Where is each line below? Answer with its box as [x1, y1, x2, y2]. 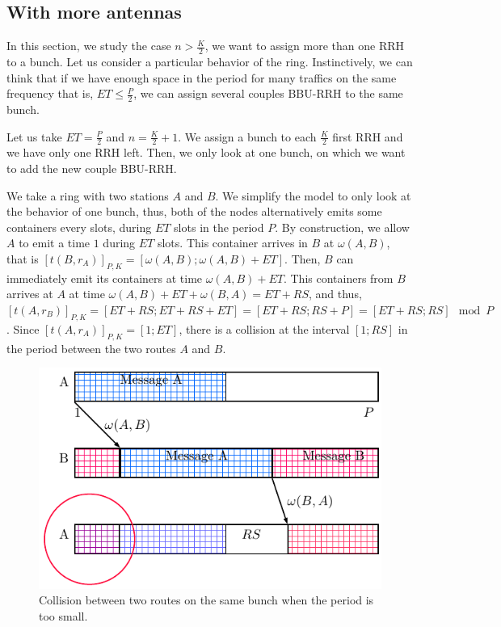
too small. [39, 607, 88, 624]
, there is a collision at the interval [179, 320, 350, 337]
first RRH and [332, 128, 403, 145]
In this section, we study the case [6, 37, 171, 54]
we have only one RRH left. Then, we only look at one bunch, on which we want [6, 144, 406, 161]
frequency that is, [6, 85, 94, 102]
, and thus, [308, 285, 362, 302]
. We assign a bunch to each [178, 128, 317, 145]
